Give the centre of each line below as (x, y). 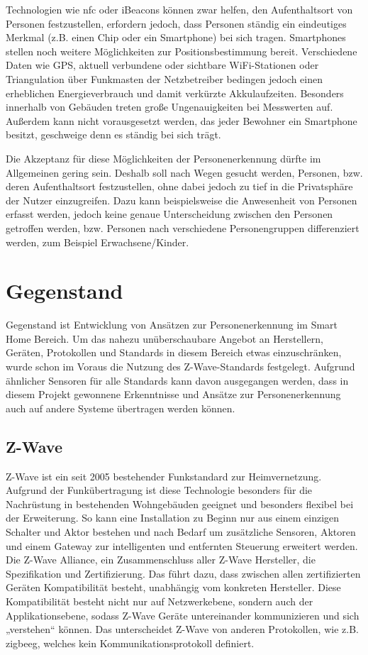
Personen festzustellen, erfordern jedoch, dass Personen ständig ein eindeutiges (176, 23)
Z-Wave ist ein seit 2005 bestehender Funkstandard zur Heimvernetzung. (164, 476)
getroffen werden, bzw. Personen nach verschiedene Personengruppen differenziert (183, 227)
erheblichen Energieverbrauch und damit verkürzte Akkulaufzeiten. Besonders (175, 93)
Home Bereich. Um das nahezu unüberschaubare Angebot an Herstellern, (165, 338)
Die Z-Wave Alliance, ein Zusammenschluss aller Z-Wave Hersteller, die (161, 560)
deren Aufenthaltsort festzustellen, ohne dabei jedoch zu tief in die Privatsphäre (179, 186)
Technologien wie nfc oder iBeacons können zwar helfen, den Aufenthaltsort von (179, 9)
